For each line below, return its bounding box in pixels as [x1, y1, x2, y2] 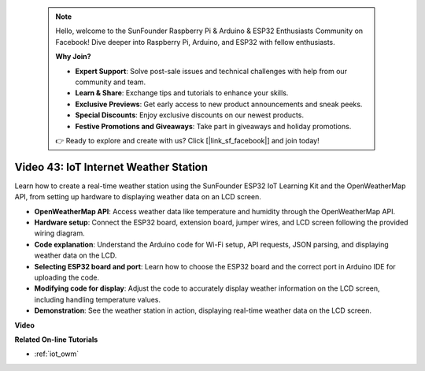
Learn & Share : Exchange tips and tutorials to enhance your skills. [75, 88, 289, 98]
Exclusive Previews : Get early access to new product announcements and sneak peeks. [75, 99, 363, 109]
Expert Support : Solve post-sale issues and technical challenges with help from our [75, 66, 348, 76]
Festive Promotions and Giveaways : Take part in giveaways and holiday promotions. [75, 121, 352, 131]
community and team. [75, 77, 146, 87]
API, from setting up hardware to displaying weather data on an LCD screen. [14, 192, 261, 202]
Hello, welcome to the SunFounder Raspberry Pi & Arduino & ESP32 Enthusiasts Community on [55, 26, 364, 35]
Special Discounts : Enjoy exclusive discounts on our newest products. [75, 110, 305, 120]
